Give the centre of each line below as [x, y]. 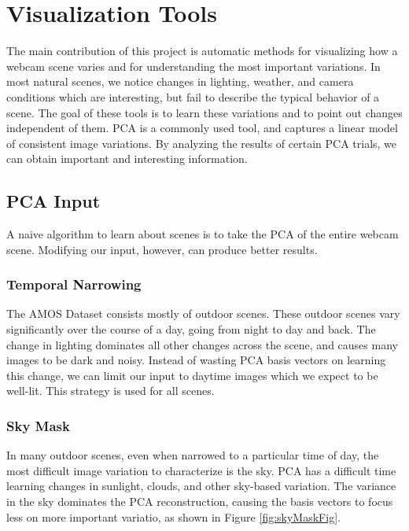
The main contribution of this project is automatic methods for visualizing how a [202, 51]
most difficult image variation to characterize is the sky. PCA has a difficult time [201, 470]
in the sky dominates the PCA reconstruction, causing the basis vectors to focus [200, 501]
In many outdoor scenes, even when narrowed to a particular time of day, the [193, 455]
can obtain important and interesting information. [127, 159]
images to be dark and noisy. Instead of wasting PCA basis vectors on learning [196, 360]
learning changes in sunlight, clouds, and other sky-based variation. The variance [201, 486]
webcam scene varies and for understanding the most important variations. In [193, 66]
